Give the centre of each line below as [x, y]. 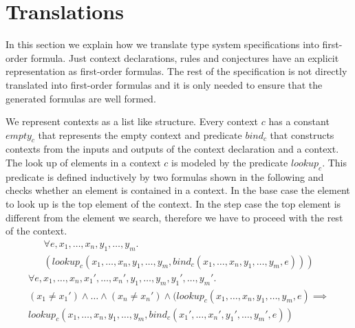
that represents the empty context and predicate [140, 134]
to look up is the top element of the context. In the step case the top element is [173, 204]
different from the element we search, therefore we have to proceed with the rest [174, 217]
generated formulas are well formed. [81, 98]
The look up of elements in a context [83, 163]
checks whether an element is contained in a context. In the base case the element [178, 190]
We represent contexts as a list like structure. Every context [132, 121]
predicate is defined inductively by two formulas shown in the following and [165, 176]
